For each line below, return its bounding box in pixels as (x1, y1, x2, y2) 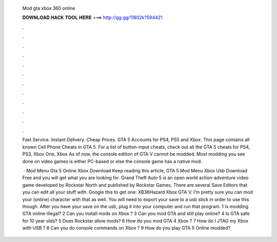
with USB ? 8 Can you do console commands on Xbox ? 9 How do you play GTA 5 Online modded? (22, 225, 231, 231)
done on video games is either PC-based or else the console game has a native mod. (22, 158, 202, 164)
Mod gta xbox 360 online (22, 5, 75, 11)
